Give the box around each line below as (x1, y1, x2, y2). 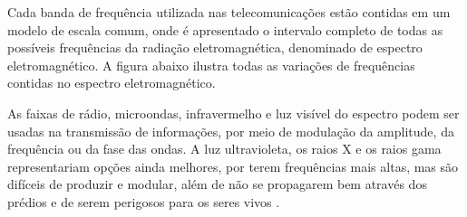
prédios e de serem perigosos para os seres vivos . (7, 192, 280, 211)
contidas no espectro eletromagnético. (7, 73, 216, 92)
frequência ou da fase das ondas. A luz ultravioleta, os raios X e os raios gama (7, 139, 442, 158)
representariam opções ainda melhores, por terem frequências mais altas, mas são (7, 156, 459, 175)
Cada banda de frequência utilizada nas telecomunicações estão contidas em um (7, 3, 451, 21)
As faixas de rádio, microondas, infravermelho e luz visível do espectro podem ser (7, 103, 460, 122)
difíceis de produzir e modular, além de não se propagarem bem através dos (7, 175, 427, 193)
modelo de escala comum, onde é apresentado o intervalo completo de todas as (7, 20, 443, 39)
